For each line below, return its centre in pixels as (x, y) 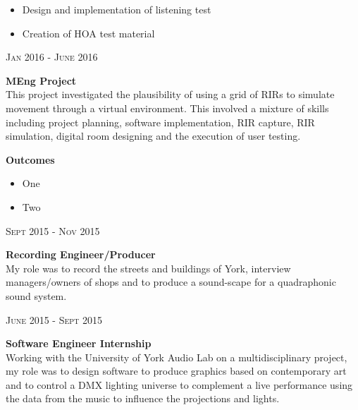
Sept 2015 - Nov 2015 (53, 230)
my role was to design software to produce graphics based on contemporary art (176, 371)
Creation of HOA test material (88, 33)
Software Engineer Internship (79, 343)
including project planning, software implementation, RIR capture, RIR (160, 122)
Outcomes (30, 159)
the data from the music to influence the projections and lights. (143, 398)
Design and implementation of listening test (117, 9)
